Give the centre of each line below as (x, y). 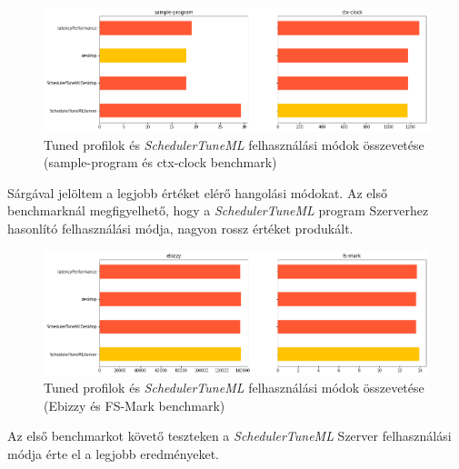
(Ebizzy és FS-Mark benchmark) (135, 405)
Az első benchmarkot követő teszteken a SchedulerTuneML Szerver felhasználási (229, 436)
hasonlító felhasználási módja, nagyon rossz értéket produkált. (180, 228)
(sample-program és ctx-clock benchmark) (160, 162)
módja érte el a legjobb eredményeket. (114, 454)
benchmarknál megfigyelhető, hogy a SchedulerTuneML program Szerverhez (218, 210)
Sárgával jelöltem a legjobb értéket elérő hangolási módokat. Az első (197, 192)
